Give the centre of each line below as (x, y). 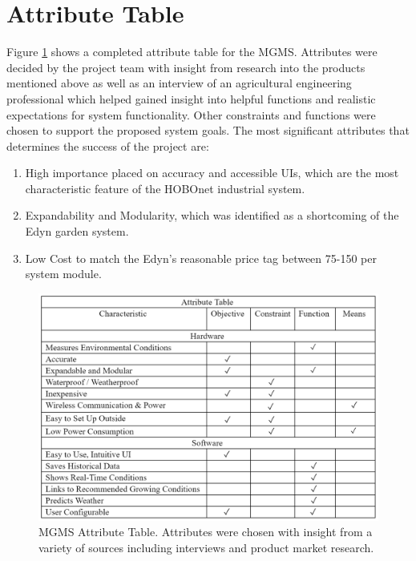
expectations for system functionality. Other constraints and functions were (191, 114)
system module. (63, 274)
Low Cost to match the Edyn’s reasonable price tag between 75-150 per (201, 258)
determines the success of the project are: (108, 145)
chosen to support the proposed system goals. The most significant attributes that (208, 130)
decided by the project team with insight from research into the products (186, 67)
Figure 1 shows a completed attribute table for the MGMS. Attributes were (192, 52)
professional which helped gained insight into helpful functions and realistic (191, 98)
